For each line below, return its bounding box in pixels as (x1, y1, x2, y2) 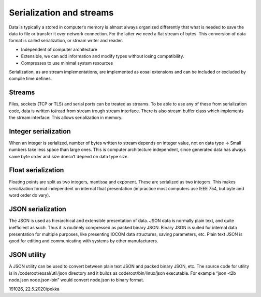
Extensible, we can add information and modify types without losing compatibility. (21, 53, 184, 59)
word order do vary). (9, 193, 50, 198)
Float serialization (9, 166, 64, 174)
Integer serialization (9, 127, 71, 135)
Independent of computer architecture (21, 46, 98, 52)
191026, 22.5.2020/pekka (9, 286, 60, 292)
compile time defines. (9, 75, 52, 82)
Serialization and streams (9, 7, 114, 18)
